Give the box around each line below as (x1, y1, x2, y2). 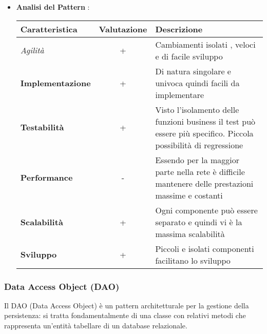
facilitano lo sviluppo (155, 254, 231, 266)
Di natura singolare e (155, 65, 231, 77)
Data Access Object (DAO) (4, 280, 120, 292)
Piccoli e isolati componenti (155, 242, 254, 254)
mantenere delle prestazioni (155, 177, 254, 189)
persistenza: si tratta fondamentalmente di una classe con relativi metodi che (4, 310, 246, 321)
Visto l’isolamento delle (155, 103, 239, 115)
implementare (155, 88, 204, 101)
